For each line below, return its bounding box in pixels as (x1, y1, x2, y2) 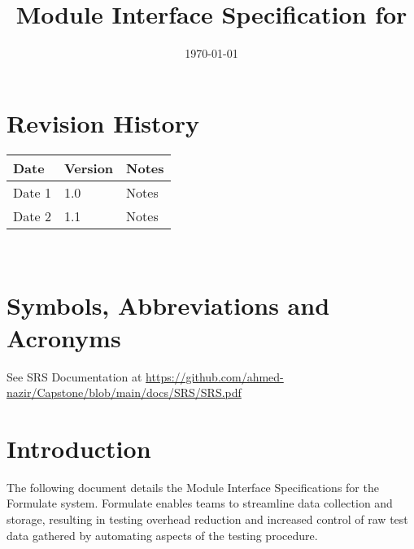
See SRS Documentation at (7, 368, 142, 385)
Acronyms (7, 320, 121, 354)
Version (63, 158, 114, 177)
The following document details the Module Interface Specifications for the (7, 478, 379, 495)
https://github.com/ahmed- (146, 368, 284, 385)
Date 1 (13, 182, 51, 202)
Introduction (7, 431, 151, 464)
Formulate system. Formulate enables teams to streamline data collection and (7, 495, 393, 512)
